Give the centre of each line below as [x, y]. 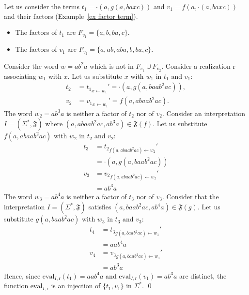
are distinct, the [203, 275]
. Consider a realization [196, 66]
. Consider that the [191, 196]
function [16, 286]
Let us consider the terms [42, 6]
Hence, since [22, 275]
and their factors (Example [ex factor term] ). [71, 16]
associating [20, 76]
